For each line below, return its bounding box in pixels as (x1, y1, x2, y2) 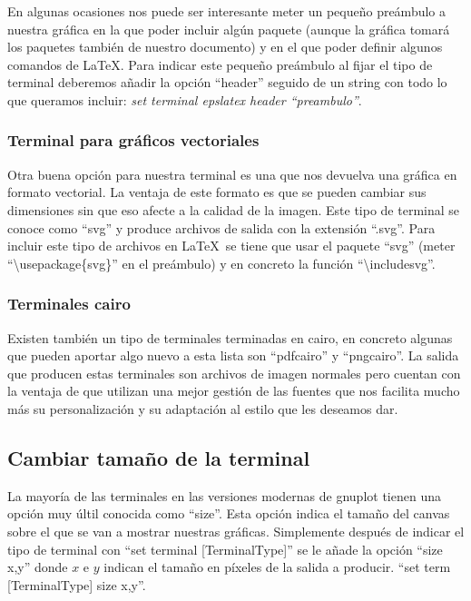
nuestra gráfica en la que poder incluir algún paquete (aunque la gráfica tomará (7, 19, 450, 38)
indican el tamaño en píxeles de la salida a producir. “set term (103, 557, 451, 576)
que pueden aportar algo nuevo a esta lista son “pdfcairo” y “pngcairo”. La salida (7, 346, 459, 365)
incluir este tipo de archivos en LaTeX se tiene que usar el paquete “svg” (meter (7, 236, 456, 255)
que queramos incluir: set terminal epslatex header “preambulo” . (7, 90, 362, 109)
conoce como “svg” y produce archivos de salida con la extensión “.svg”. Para (7, 218, 436, 237)
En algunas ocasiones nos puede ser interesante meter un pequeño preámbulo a (7, 2, 446, 20)
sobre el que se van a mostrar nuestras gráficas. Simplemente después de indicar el (7, 521, 465, 540)
